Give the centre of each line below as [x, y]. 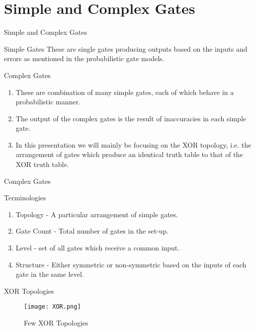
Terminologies [25, 198]
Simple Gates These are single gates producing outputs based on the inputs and [126, 48]
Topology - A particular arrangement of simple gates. [97, 214]
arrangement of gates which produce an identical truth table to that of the [129, 154]
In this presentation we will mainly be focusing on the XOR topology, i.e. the [133, 144]
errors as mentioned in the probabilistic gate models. [84, 58]
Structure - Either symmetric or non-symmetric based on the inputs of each [131, 264]
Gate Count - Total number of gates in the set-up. [92, 231]
